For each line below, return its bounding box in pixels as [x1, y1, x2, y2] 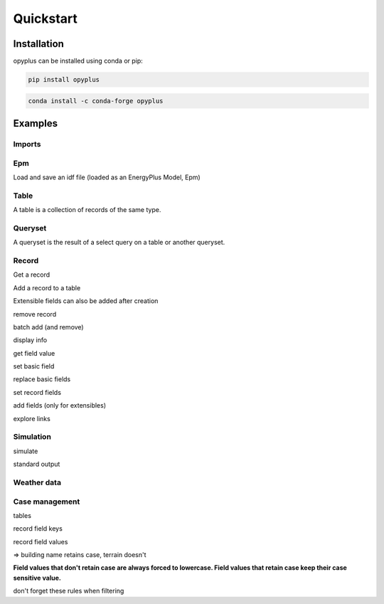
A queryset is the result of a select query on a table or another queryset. [13, 238, 225, 247]
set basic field [13, 362, 55, 371]
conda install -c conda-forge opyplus [28, 97, 164, 105]
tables [13, 511, 32, 519]
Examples [13, 117, 58, 129]
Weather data [13, 477, 62, 487]
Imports [13, 139, 41, 149]
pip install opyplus [28, 75, 100, 84]
